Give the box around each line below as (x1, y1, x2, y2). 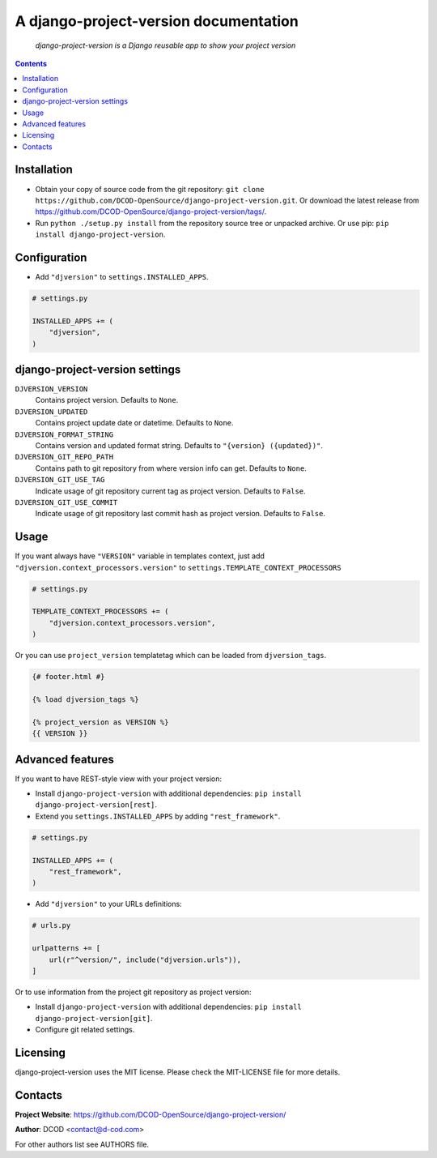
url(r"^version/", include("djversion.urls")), (49, 955, 242, 964)
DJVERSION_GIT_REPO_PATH (15, 452, 113, 462)
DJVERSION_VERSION (15, 385, 88, 394)
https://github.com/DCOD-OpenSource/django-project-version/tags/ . (35, 207, 267, 216)
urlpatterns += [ (32, 944, 101, 953)
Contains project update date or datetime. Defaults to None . (35, 418, 234, 428)
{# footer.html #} (32, 673, 105, 682)
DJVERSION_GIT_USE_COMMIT (15, 498, 118, 506)
